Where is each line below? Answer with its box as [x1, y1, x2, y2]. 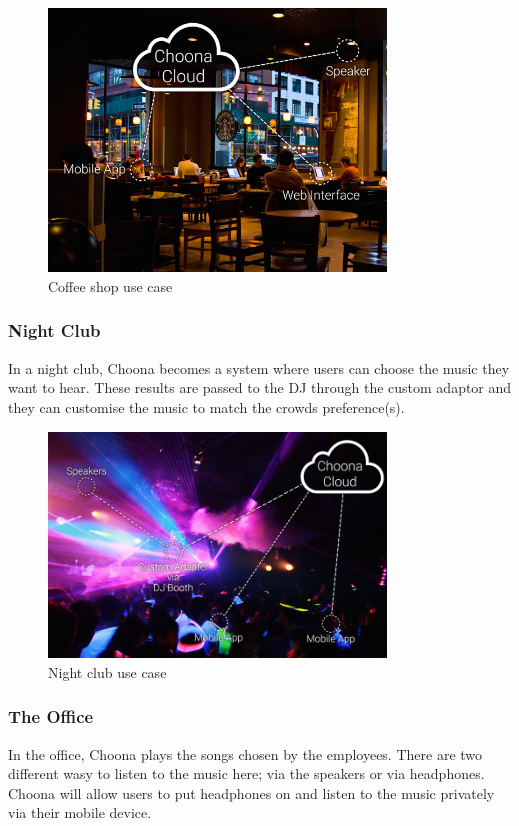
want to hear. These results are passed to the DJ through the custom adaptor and [8, 377, 512, 398]
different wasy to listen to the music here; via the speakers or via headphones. [8, 763, 485, 784]
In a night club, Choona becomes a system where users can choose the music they [8, 357, 510, 378]
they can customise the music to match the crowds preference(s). [8, 396, 405, 417]
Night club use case [48, 661, 167, 682]
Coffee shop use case [48, 275, 173, 296]
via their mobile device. [8, 802, 152, 823]
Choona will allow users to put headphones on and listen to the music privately [8, 782, 495, 803]
